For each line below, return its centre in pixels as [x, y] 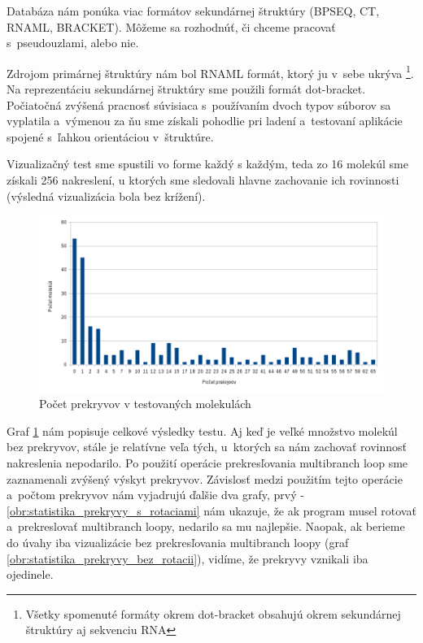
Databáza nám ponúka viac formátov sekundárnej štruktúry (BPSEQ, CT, [193, 11]
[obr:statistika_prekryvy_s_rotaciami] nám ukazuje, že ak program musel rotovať [211, 510]
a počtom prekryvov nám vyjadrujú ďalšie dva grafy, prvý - [155, 495]
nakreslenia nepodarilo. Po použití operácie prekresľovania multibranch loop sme [207, 462]
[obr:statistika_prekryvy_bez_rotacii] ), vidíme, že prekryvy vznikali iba [188, 558]
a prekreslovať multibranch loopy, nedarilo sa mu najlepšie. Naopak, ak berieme [206, 526]
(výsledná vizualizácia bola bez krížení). [106, 196]
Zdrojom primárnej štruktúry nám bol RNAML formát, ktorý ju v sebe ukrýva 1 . [210, 72]
